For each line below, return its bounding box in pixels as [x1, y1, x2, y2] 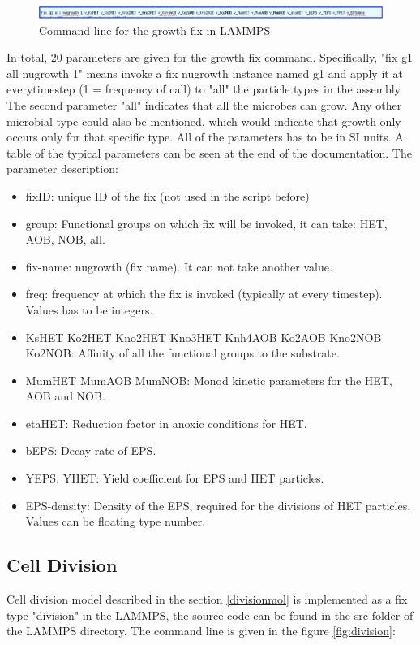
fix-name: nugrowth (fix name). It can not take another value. [25, 258, 332, 275]
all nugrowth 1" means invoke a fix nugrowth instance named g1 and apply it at [6, 64, 403, 81]
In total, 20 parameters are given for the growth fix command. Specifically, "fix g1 [6, 49, 413, 66]
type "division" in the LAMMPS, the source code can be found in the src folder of [6, 606, 414, 623]
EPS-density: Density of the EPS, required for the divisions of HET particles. [25, 496, 411, 513]
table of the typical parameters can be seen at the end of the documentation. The [6, 144, 412, 161]
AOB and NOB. [25, 387, 105, 405]
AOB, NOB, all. [25, 231, 105, 248]
